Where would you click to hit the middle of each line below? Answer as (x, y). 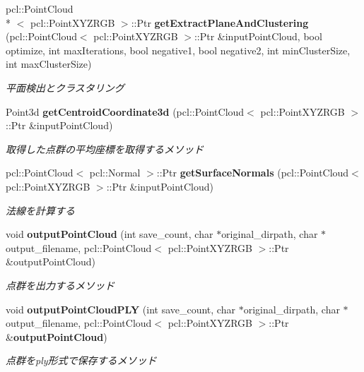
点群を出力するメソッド (60, 285)
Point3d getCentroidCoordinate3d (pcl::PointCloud (125, 111)
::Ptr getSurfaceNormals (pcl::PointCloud (253, 173)
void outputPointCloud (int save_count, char (110, 234)
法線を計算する (40, 210)
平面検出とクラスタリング (65, 87)
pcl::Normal (115, 173)
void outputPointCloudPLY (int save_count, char (121, 309)
